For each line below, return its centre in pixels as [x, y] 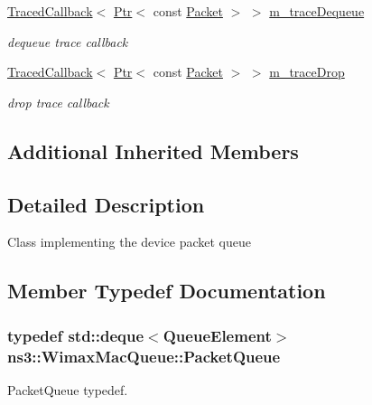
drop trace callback [58, 102]
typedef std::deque [76, 335]
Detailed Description [106, 204]
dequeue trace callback [68, 41]
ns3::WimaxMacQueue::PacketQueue [144, 356]
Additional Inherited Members [153, 151]
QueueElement [217, 335]
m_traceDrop [307, 72]
